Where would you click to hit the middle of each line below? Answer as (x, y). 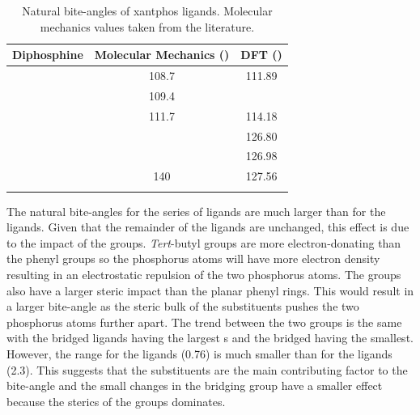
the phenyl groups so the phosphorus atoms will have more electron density (193, 258)
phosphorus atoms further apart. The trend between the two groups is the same (204, 322)
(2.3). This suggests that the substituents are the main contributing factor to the (207, 369)
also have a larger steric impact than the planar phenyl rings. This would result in (210, 290)
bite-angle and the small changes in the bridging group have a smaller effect (195, 385)
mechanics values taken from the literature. (147, 26)
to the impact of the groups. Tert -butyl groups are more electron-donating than (204, 242)
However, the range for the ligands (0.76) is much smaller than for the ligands (199, 353)
